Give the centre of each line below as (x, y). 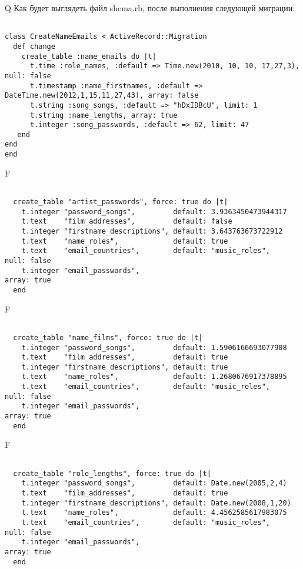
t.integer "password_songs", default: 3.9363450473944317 (154, 212)
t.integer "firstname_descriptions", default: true (125, 367)
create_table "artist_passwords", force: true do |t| (121, 202)
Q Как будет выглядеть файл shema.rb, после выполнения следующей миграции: (150, 8)
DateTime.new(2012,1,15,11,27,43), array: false (102, 96)
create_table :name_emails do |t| (89, 56)
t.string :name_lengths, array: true (104, 115)
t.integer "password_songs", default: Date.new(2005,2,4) (154, 483)
